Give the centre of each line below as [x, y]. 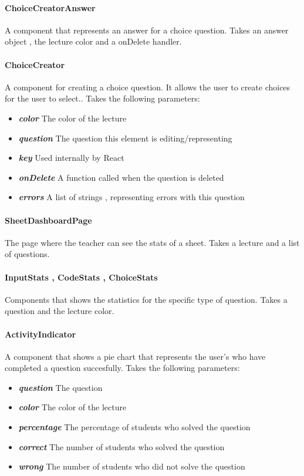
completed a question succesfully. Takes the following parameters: [122, 368]
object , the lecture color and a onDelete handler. [93, 41]
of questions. [27, 254]
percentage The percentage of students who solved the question [134, 427]
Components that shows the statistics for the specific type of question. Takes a [146, 299]
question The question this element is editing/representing [125, 138]
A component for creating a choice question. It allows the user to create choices [148, 87]
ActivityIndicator [40, 334]
